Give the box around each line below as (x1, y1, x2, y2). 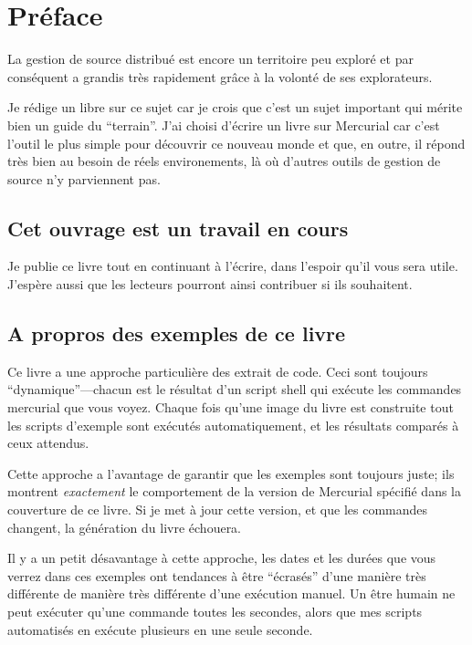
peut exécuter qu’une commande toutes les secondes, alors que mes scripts (7, 602, 423, 620)
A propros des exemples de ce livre (7, 319, 346, 348)
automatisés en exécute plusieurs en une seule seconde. (7, 619, 313, 639)
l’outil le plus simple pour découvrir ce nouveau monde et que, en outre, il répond (7, 133, 466, 152)
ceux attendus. (7, 433, 89, 453)
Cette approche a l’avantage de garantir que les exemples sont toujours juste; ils (7, 463, 455, 483)
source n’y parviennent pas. (7, 169, 161, 188)
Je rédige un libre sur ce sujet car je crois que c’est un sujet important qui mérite (7, 98, 463, 117)
